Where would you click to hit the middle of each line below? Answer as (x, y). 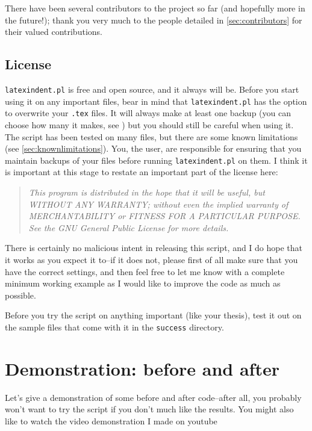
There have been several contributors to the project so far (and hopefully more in (155, 8)
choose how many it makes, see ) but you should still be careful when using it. (149, 124)
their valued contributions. (54, 32)
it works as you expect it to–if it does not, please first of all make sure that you (151, 259)
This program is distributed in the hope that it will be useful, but (147, 192)
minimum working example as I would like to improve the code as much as (143, 283)
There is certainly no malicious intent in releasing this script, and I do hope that (154, 248)
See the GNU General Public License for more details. (129, 227)
